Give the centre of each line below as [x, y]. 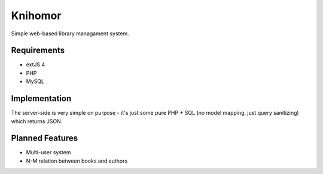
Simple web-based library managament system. [70, 33]
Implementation [41, 99]
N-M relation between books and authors [77, 161]
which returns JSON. [37, 121]
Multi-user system [48, 152]
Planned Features [45, 138]
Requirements [38, 51]
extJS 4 [36, 65]
